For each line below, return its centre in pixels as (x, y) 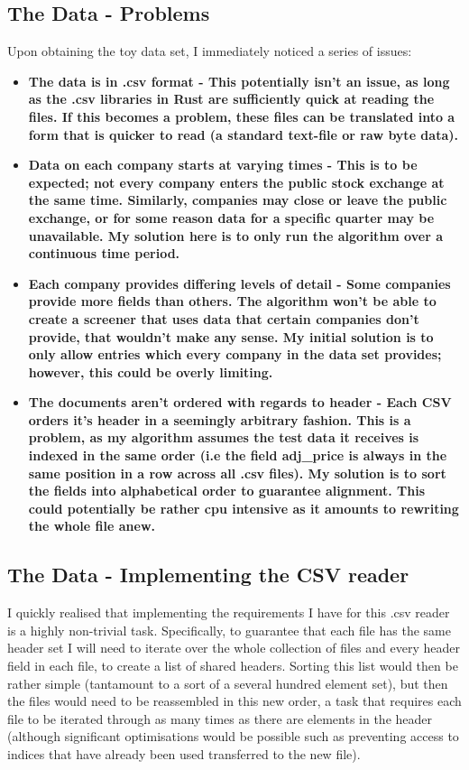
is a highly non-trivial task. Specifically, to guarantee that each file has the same (229, 630)
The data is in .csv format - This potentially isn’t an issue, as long (239, 81)
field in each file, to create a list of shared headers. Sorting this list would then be (233, 666)
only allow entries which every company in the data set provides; (235, 354)
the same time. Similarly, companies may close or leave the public (238, 200)
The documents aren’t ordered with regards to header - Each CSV (240, 402)
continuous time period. (104, 253)
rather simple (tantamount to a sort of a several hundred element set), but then (228, 683)
